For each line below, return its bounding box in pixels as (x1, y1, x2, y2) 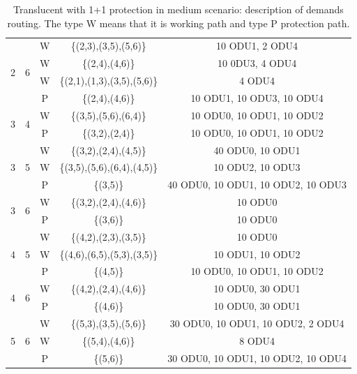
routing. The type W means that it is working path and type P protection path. (7, 15, 350, 30)
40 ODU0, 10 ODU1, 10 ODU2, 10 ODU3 (167, 177, 347, 192)
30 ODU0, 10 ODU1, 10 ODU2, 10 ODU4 (167, 350, 347, 365)
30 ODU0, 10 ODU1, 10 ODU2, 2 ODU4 (169, 315, 344, 330)
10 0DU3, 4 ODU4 (217, 56, 297, 70)
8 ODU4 (239, 333, 275, 347)
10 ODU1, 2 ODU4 (216, 38, 298, 53)
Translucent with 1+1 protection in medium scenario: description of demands (13, 2, 344, 16)
